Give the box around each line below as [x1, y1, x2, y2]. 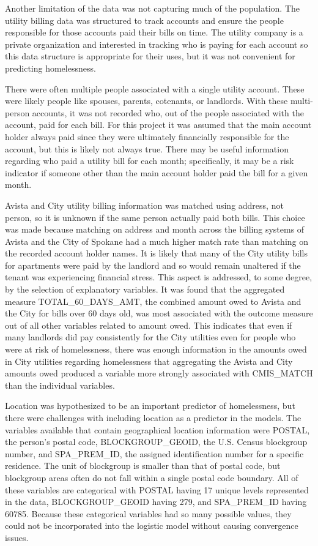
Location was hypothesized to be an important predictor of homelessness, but [5, 399, 295, 412]
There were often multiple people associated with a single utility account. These [5, 82, 305, 95]
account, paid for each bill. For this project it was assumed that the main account [5, 118, 312, 131]
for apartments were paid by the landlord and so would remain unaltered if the [5, 258, 301, 271]
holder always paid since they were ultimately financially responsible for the [5, 130, 289, 143]
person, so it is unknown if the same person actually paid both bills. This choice [5, 211, 305, 223]
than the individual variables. [5, 378, 115, 391]
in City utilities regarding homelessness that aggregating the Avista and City [5, 354, 293, 367]
